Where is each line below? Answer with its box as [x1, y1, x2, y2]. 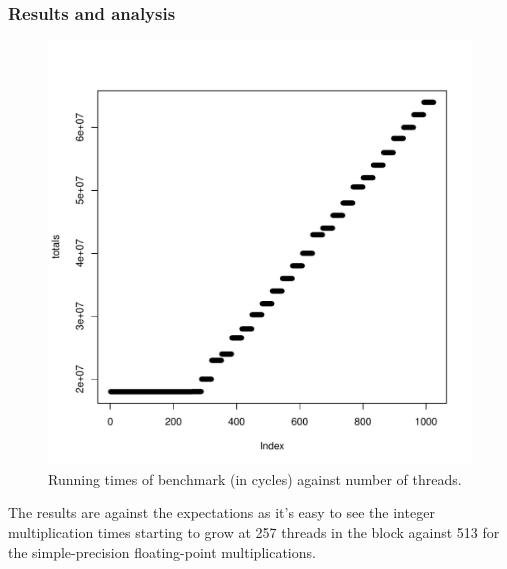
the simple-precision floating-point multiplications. [8, 541, 316, 562]
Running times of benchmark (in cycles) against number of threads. [48, 468, 462, 489]
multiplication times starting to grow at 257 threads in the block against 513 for [8, 522, 500, 542]
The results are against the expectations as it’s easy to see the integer [8, 502, 435, 523]
